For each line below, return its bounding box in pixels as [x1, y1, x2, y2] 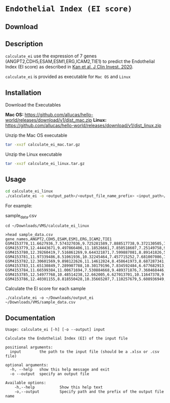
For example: [5, 203, 33, 209]
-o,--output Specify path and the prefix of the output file [14, 389, 164, 394]
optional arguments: [5, 362, 49, 368]
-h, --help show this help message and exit [10, 367, 110, 372]
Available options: [5, 380, 47, 386]
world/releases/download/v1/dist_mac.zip [5, 117, 92, 123]
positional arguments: [5, 345, 53, 350]
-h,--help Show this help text [14, 385, 103, 390]
